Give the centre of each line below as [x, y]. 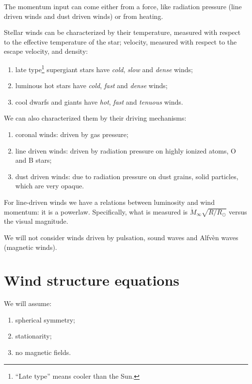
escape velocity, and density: [46, 51]
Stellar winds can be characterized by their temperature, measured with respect [122, 32]
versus [238, 211]
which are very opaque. [50, 186]
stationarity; [33, 336]
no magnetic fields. [43, 352]
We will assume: [28, 303]
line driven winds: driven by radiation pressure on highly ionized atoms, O [126, 150]
